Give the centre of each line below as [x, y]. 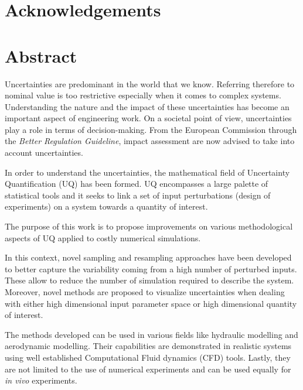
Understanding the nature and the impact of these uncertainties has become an [147, 106]
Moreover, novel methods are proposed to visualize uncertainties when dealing [145, 292]
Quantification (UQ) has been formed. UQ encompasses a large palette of [137, 184]
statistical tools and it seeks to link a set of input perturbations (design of [138, 195]
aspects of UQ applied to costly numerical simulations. [103, 237]
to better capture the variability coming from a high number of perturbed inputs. [151, 268]
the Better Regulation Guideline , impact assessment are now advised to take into [150, 141]
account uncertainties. [44, 153]
